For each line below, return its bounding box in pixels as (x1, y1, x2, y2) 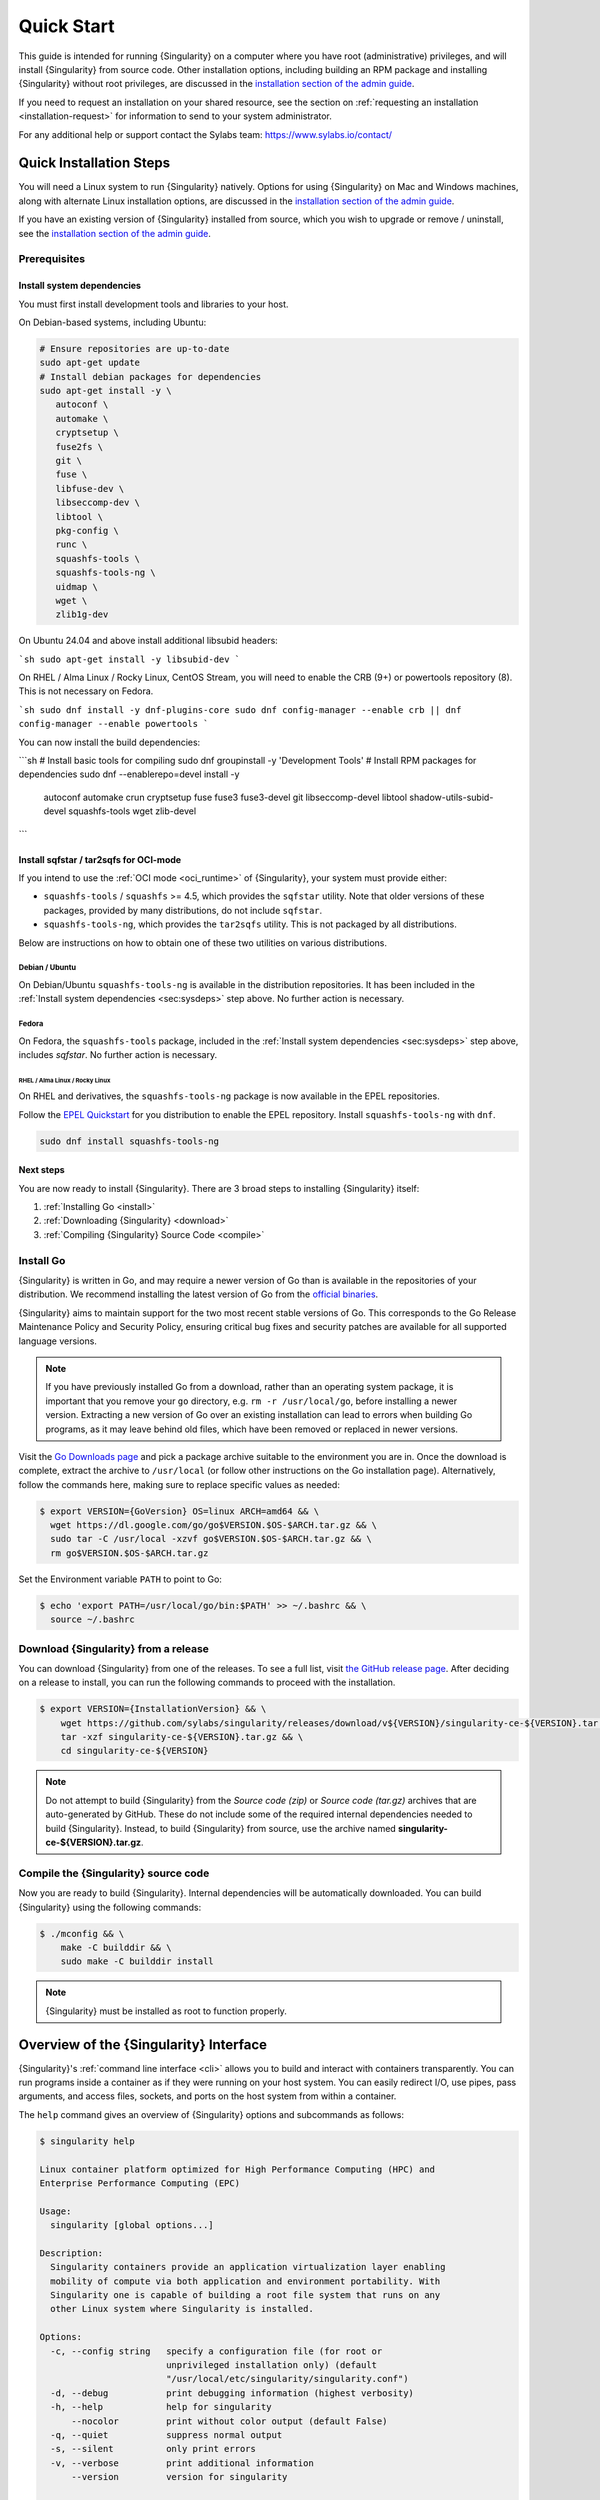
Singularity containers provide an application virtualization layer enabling (50, 2261, 446, 2273)
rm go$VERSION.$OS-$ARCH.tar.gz (50, 1547, 209, 1559)
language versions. (18, 1335, 97, 1347)
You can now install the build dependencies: (18, 736, 201, 748)
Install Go (18, 1253, 66, 1267)
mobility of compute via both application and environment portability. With (50, 2275, 441, 2287)
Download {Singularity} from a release (18, 1641, 210, 1655)
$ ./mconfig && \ (39, 1928, 125, 1939)
